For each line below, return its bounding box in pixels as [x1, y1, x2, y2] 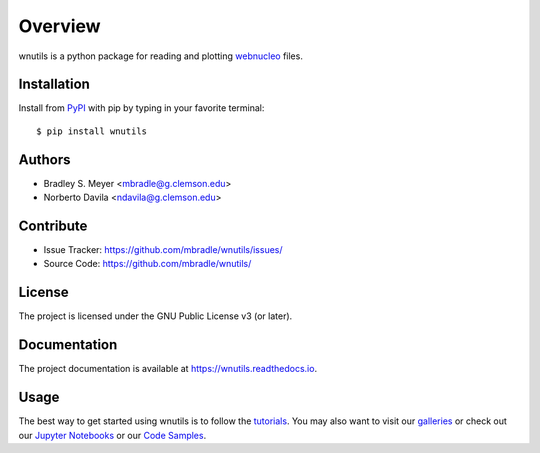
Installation [18, 76, 90, 93]
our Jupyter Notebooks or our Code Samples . [18, 429, 207, 441]
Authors [18, 151, 71, 168]
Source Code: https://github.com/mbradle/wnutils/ [43, 258, 252, 270]
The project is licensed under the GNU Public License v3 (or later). [18, 310, 293, 322]
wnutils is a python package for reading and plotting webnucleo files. [18, 50, 304, 62]
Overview [18, 15, 101, 37]
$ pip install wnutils [36, 125, 148, 137]
